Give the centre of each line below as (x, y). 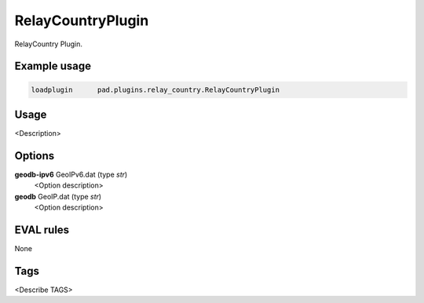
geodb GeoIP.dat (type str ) (58, 196)
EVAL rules (42, 230)
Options (35, 156)
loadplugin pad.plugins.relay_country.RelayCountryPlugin (155, 89)
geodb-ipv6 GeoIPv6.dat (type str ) (71, 174)
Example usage (53, 66)
